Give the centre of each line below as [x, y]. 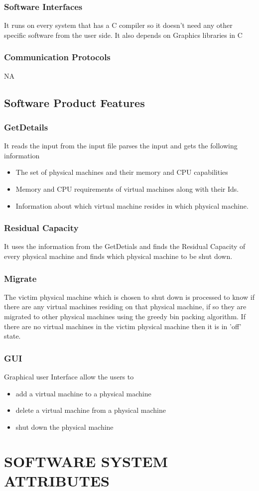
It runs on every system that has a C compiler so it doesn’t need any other [118, 25]
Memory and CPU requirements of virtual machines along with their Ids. [127, 189]
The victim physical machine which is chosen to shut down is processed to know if [129, 297]
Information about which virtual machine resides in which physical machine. [132, 205]
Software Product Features [74, 102]
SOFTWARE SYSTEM [86, 461]
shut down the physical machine [65, 427]
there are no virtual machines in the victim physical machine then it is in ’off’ [123, 326]
